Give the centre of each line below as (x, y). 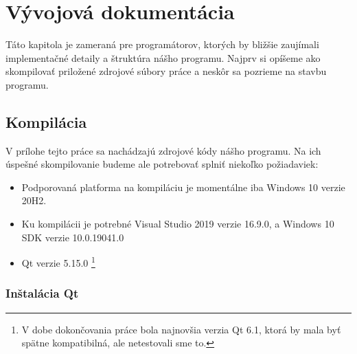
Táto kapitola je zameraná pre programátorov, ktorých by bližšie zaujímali (162, 44)
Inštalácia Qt (42, 293)
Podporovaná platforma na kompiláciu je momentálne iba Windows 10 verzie (183, 187)
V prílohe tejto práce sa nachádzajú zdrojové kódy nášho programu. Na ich (163, 150)
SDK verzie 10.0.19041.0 (73, 237)
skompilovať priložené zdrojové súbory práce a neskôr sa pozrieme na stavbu (166, 71)
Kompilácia (46, 121)
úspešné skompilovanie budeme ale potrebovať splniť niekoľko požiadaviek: (162, 164)
